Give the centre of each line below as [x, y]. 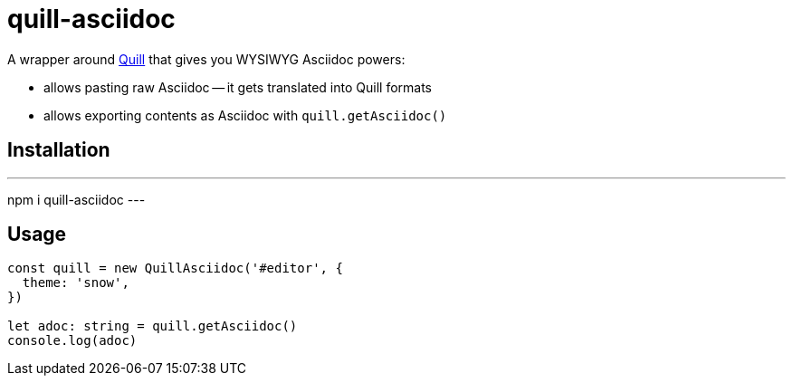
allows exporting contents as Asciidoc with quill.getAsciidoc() [245, 115]
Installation [59, 150]
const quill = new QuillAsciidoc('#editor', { [175, 268]
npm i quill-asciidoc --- [76, 199]
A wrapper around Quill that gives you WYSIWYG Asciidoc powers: [206, 59]
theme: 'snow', [76, 283]
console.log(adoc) [72, 341]
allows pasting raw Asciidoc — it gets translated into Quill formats [238, 87]
